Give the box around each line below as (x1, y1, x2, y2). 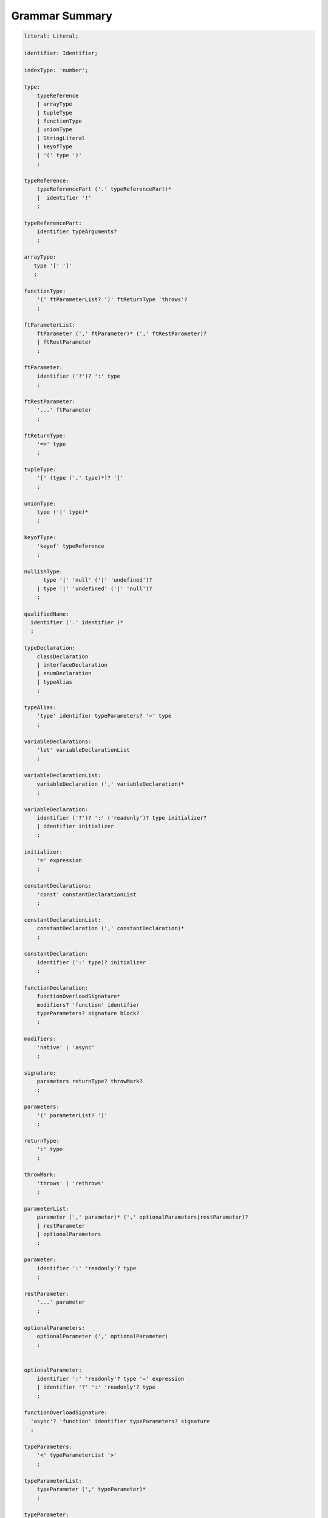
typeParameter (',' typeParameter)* (36, 1485, 146, 1492)
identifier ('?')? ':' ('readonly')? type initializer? (36, 814, 207, 822)
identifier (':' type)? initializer (36, 959, 146, 965)
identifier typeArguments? (36, 228, 118, 235)
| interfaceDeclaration (36, 662, 108, 669)
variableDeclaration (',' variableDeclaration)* (36, 780, 185, 788)
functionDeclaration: (24, 984, 89, 991)
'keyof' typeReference (36, 542, 104, 550)
